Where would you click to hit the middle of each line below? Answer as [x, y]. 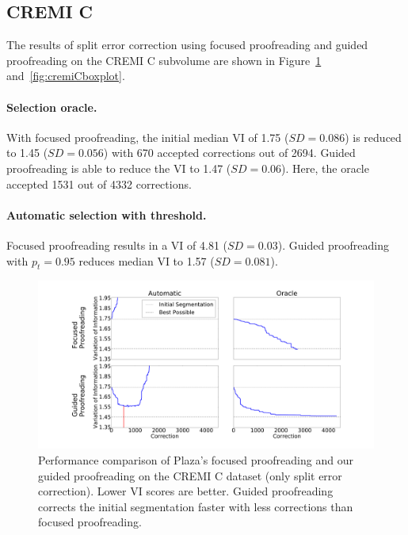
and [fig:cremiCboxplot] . [66, 76]
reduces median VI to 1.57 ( [147, 260]
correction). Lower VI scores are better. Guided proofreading [186, 491]
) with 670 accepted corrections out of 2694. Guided [229, 153]
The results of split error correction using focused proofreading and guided [187, 45]
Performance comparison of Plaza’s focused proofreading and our [196, 459]
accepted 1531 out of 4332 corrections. [99, 183]
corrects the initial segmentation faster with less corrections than [196, 506]
